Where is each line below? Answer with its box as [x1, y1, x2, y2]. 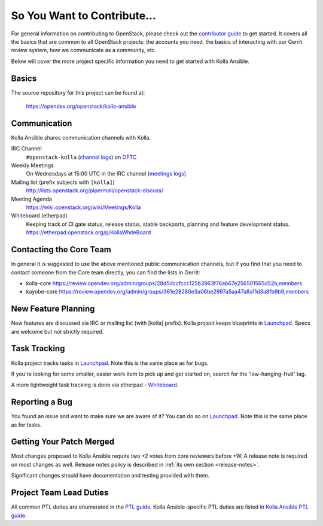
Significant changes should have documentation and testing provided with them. [11, 472, 209, 479]
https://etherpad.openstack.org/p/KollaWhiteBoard [26, 229, 151, 236]
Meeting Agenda [11, 195, 52, 202]
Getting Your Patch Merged [11, 437, 115, 447]
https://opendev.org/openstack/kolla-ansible [26, 102, 136, 110]
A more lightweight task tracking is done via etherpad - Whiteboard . [11, 381, 179, 389]
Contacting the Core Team [11, 244, 112, 255]
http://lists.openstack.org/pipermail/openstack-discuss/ [26, 187, 164, 194]
